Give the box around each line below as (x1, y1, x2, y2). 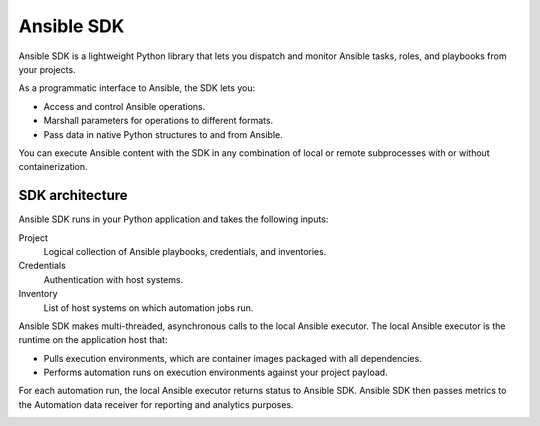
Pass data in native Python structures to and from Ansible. (43, 128, 284, 140)
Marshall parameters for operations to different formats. (43, 115, 274, 127)
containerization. (18, 161, 89, 173)
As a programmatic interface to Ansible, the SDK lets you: (18, 82, 256, 94)
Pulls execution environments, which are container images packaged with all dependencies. (43, 352, 422, 364)
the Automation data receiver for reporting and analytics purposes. (18, 398, 294, 410)
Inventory (18, 288, 59, 300)
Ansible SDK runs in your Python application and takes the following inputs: (18, 213, 329, 225)
